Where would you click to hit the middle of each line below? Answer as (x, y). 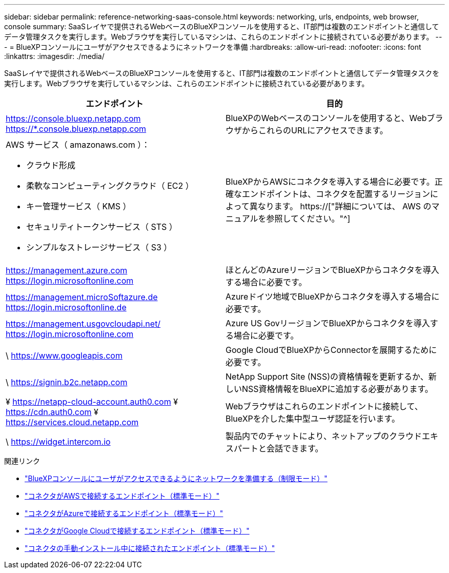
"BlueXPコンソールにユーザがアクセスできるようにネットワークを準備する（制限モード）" (176, 478)
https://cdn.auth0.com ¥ (52, 412)
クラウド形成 (51, 165)
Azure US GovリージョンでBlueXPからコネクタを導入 (328, 323)
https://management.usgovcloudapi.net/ (83, 324)
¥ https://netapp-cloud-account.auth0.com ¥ (92, 402)
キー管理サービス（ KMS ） (79, 206)
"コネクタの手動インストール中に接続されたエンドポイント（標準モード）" (150, 548)
